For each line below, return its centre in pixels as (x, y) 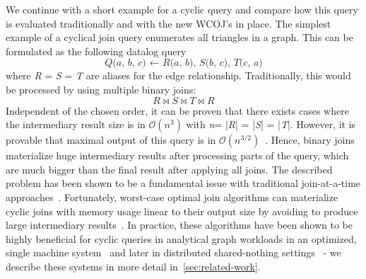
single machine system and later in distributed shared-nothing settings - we (173, 252)
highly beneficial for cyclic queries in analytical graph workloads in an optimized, (181, 238)
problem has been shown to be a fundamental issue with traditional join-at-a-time (183, 183)
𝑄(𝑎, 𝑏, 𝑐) (125, 63)
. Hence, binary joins (310, 140)
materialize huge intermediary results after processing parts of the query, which (177, 155)
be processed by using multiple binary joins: (101, 89)
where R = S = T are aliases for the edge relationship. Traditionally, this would (178, 75)
